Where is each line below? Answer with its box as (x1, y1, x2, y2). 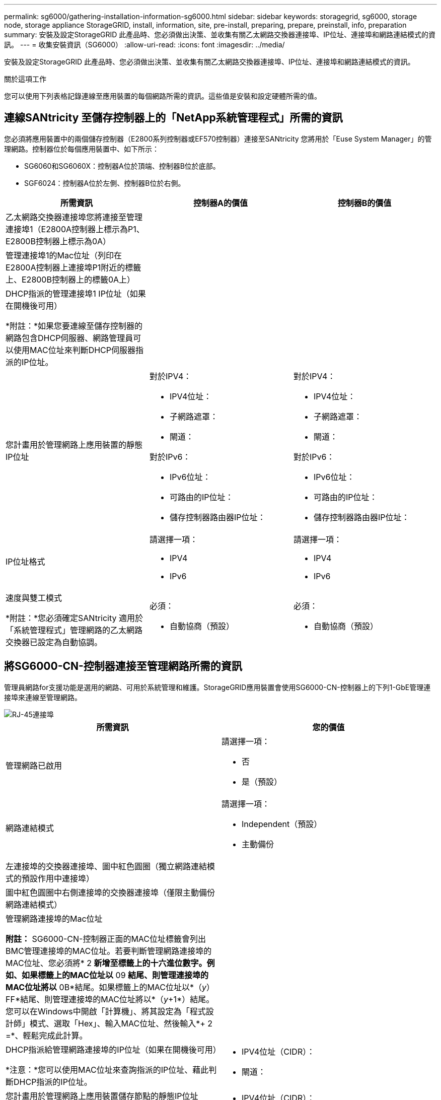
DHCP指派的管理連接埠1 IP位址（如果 (6, 288, 146, 299)
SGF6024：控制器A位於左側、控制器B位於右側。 (24, 178, 185, 187)
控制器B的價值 (337, 197, 392, 208)
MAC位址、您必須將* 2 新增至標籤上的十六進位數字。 (6, 957, 207, 968)
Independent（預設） (242, 818, 322, 829)
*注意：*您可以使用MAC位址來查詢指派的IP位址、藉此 (6, 1064, 209, 1075)
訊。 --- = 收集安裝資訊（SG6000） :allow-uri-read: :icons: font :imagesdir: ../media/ (4, 40, 285, 49)
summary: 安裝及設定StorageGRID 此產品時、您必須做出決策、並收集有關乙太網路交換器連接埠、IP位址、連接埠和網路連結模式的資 (4, 30, 436, 39)
